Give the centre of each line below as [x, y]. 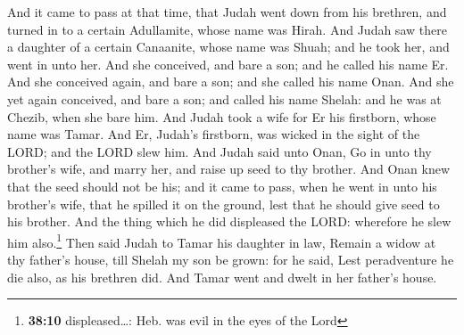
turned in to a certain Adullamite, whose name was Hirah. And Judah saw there [227, 29]
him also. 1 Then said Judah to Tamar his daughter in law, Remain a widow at [222, 241]
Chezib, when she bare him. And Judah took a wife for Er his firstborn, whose [222, 116]
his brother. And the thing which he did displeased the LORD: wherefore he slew [229, 221]
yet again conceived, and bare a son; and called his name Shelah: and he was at [224, 98]
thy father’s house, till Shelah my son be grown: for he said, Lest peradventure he [231, 259]
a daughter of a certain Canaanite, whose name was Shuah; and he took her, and [228, 47]
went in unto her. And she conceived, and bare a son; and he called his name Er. [228, 64]
